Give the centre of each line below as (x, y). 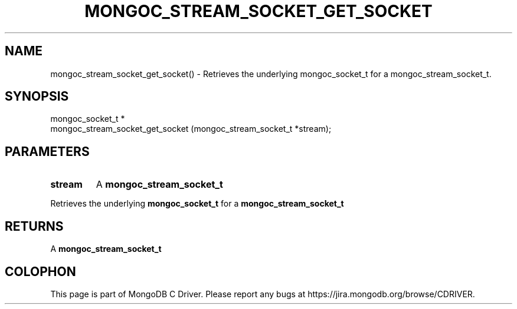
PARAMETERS (47, 151)
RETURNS (34, 226)
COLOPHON (40, 271)
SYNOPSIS (37, 97)
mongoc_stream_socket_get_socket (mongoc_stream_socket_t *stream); (191, 129)
